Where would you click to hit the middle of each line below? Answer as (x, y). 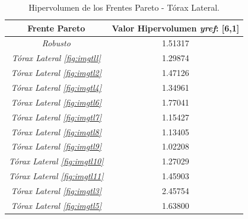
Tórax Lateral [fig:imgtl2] (56, 73)
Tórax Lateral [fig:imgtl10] (56, 161)
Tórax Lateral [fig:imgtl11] (56, 176)
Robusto (56, 43)
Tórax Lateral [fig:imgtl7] (56, 117)
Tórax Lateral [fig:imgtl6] (56, 102)
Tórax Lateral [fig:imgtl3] (56, 190)
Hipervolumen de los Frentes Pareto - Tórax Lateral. (124, 7)
